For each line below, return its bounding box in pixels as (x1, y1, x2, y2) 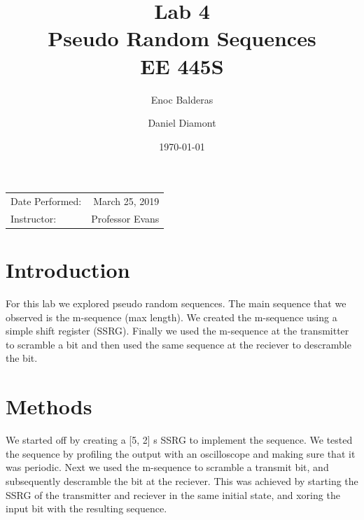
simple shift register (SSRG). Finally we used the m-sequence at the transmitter (6, 323, 349, 338)
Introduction (6, 255, 130, 284)
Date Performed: (10, 194, 82, 209)
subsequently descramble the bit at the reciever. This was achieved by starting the (6, 473, 358, 488)
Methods (6, 392, 92, 421)
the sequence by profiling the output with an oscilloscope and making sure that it (6, 446, 356, 461)
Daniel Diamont (148, 115, 216, 130)
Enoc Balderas (150, 92, 213, 106)
